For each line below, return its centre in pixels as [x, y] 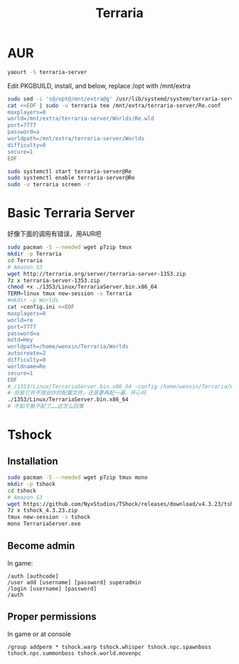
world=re [20, 320]
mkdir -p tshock [31, 484]
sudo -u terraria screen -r [49, 185]
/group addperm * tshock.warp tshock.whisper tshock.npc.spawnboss [110, 647]
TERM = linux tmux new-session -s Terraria [70, 294]
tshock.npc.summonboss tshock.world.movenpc [74, 653]
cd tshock [22, 491]
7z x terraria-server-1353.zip [54, 280]
